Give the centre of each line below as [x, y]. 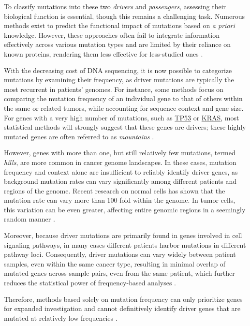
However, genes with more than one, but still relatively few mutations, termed [120, 153]
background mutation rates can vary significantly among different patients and [120, 181]
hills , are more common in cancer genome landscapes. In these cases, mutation [120, 162]
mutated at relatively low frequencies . [61, 318]
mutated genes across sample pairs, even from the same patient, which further [119, 273]
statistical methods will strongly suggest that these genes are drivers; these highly [125, 127]
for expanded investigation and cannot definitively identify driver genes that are [122, 308]
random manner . [29, 219]
